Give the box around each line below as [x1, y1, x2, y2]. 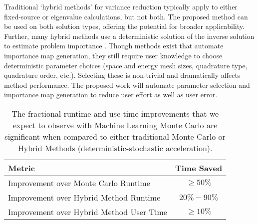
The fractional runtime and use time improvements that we [11, 107, 219, 119]
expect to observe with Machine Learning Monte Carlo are [12, 119, 218, 131]
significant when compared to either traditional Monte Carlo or [4, 130, 226, 142]
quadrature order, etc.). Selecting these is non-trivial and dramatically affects [4, 70, 241, 80]
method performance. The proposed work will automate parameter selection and [4, 79, 250, 90]
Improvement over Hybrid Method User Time [8, 206, 167, 218]
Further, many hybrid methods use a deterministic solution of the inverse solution [4, 30, 255, 41]
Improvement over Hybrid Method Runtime [8, 191, 161, 203]
